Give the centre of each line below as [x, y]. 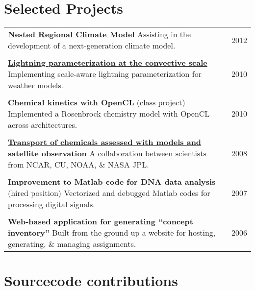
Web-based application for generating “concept [101, 221]
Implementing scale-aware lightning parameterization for [105, 74]
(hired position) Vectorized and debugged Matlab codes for [109, 193]
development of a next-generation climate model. [92, 46]
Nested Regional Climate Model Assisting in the [100, 34]
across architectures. [43, 125]
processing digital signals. [51, 204]
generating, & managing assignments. [72, 244]
